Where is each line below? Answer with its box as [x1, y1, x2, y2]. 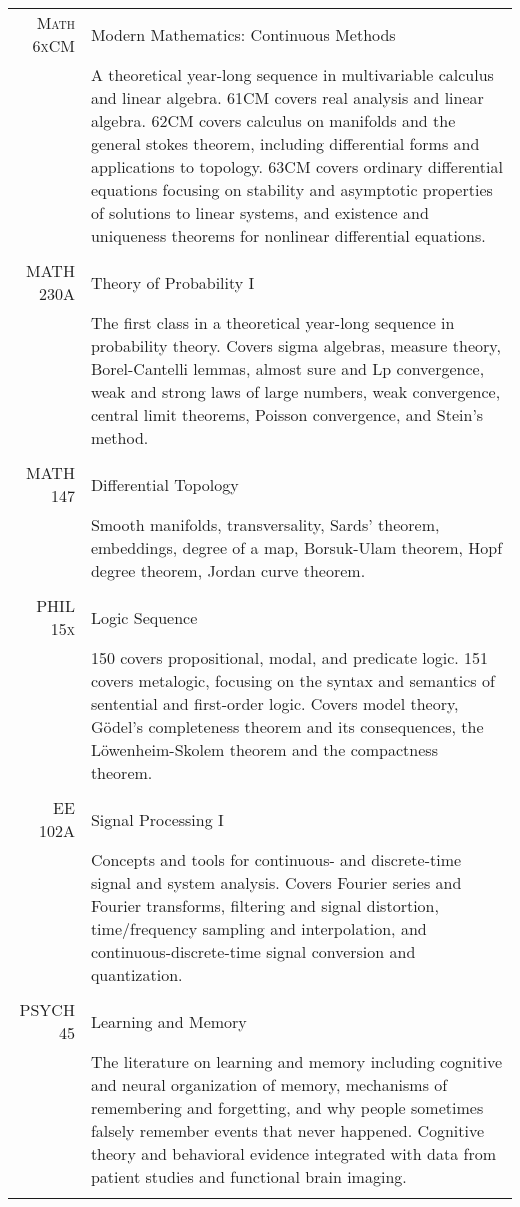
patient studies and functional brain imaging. [90, 1165, 407, 1188]
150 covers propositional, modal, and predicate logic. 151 [90, 646, 489, 669]
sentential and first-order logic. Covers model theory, [90, 692, 459, 715]
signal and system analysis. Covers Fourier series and [90, 871, 462, 894]
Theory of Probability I [90, 270, 255, 294]
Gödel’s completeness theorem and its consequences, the [90, 715, 484, 738]
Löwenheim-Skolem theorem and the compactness [90, 738, 438, 761]
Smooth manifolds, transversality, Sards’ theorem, [90, 513, 440, 536]
